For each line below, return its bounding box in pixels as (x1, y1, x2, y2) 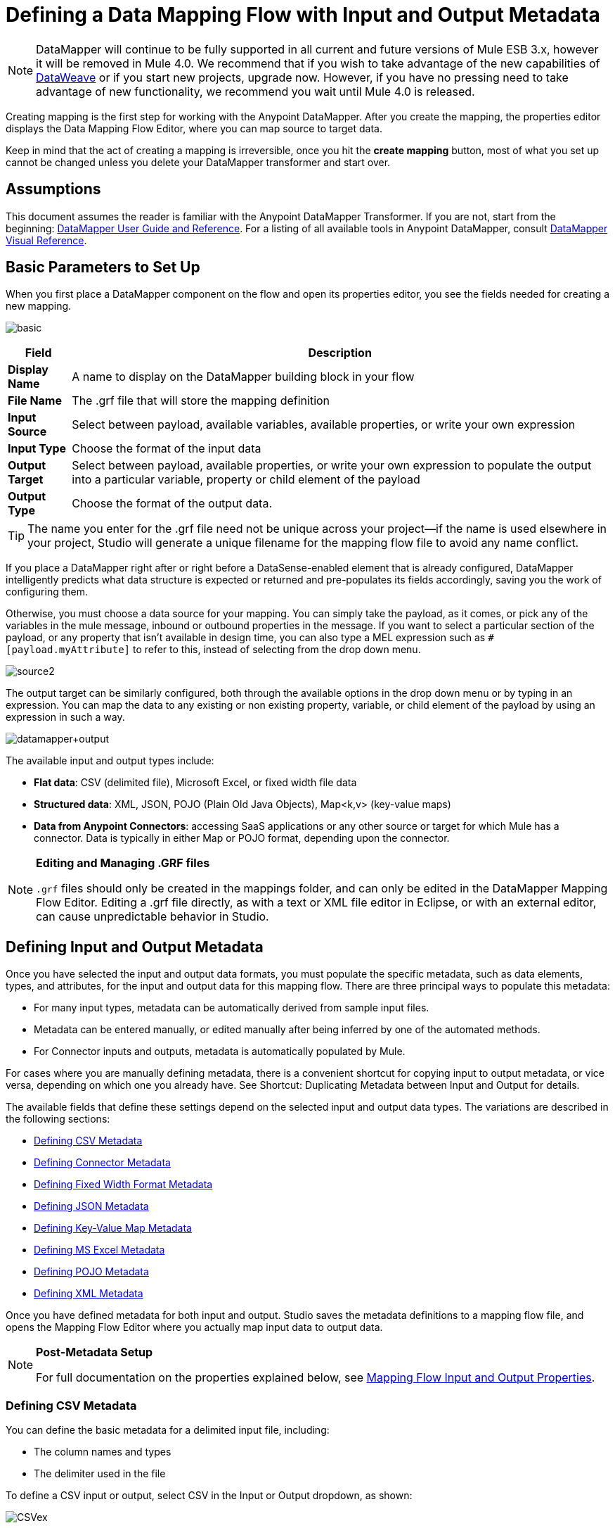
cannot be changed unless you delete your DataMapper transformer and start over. (6, 156, 391, 168)
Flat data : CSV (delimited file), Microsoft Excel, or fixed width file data (34, 776, 357, 789)
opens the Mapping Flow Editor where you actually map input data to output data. (6, 1321, 383, 1334)
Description (308, 346, 372, 360)
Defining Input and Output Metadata (6, 937, 264, 956)
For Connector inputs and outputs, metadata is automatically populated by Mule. (34, 1045, 406, 1058)
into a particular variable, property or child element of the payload (72, 472, 420, 487)
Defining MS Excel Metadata (34, 1244, 165, 1256)
